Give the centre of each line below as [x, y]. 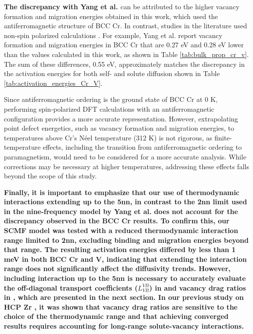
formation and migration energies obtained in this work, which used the [111, 16]
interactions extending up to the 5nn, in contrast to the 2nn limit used [126, 202]
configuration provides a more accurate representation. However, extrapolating [121, 118]
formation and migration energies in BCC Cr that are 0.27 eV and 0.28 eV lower [124, 45]
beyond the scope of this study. [50, 176]
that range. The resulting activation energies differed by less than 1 [120, 249]
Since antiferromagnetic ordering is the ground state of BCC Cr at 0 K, [111, 99]
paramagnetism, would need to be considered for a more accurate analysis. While [125, 156]
